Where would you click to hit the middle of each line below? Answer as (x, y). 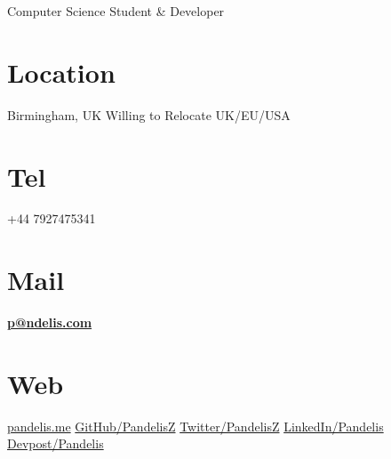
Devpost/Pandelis (56, 443)
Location (61, 72)
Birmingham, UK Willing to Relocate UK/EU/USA (149, 114)
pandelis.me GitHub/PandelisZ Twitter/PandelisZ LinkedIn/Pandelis (195, 426)
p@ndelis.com (50, 322)
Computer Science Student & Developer (116, 11)
